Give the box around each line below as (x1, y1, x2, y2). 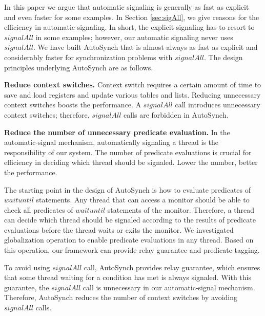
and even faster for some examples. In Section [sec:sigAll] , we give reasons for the (4, 11, 259, 22)
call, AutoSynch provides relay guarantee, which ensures (84, 262, 260, 272)
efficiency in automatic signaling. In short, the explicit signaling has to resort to (4, 22, 255, 32)
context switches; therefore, (4, 109, 90, 120)
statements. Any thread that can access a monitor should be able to (36, 194, 250, 205)
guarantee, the (4, 282, 49, 292)
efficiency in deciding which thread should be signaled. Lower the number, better (4, 157, 258, 168)
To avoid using (4, 262, 50, 272)
